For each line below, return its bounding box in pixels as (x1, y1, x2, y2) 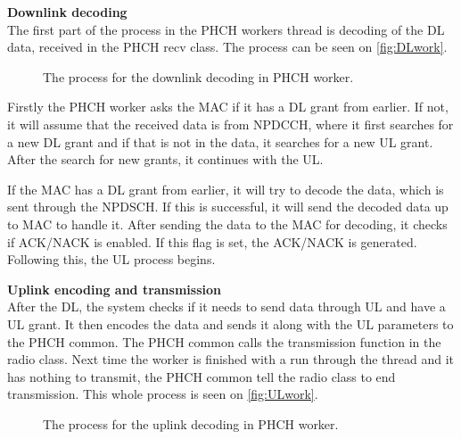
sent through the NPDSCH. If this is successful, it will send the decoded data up (7, 197, 449, 216)
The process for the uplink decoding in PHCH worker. (43, 414, 339, 433)
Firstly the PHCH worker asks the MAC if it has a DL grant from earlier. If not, (7, 97, 449, 116)
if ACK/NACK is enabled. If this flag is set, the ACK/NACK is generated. (7, 232, 417, 251)
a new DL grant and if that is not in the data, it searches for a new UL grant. (7, 132, 433, 151)
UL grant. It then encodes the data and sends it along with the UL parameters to (7, 314, 454, 333)
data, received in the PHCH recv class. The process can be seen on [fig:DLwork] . (7, 37, 448, 56)
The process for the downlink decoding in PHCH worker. (43, 67, 354, 86)
